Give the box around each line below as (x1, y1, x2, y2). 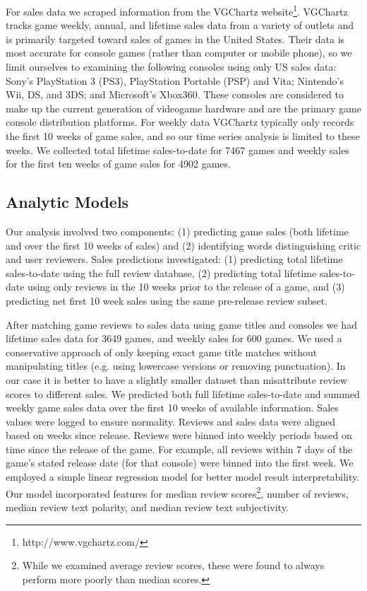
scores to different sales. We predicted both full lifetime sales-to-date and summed (6, 386, 360, 401)
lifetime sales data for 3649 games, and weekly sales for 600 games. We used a (6, 331, 342, 346)
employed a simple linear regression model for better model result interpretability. (6, 469, 360, 484)
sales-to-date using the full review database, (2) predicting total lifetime (6, 265, 317, 280)
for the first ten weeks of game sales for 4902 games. (6, 156, 231, 171)
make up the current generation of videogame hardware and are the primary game (6, 100, 361, 115)
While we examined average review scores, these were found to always (22, 558, 325, 573)
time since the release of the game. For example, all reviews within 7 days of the (6, 441, 353, 456)
